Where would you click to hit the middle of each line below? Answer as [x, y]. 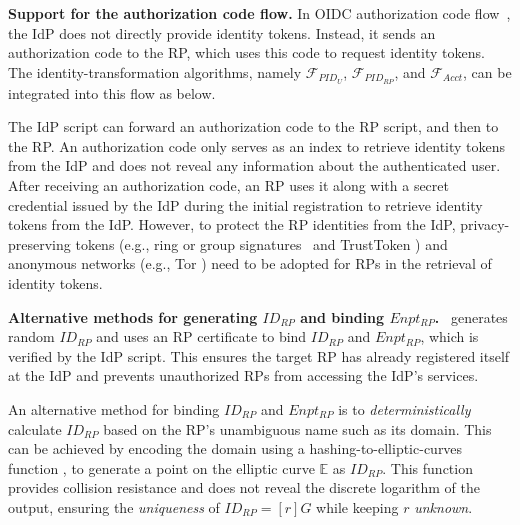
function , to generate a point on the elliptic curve [161, 467]
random [31, 336]
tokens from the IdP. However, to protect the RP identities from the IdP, [232, 224]
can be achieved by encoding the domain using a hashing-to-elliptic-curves [235, 448]
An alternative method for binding [114, 408]
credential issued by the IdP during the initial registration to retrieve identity [245, 204]
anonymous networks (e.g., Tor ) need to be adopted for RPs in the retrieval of [250, 263]
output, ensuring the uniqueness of [114, 506]
